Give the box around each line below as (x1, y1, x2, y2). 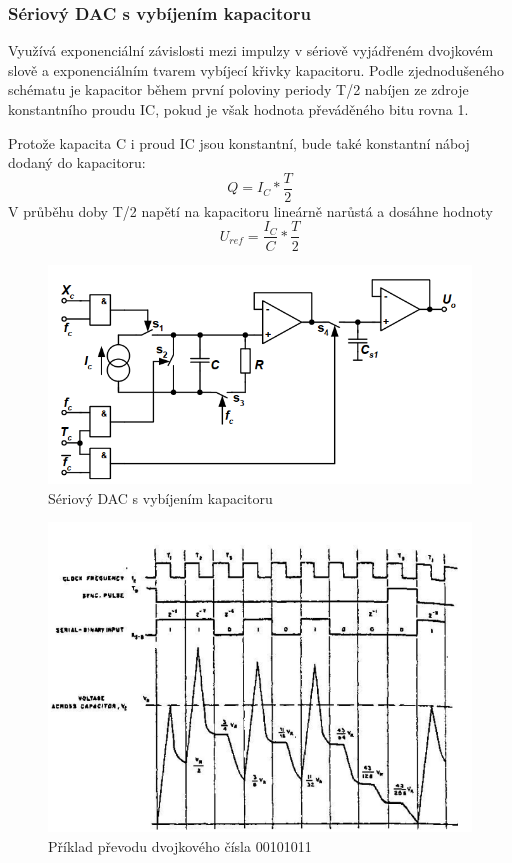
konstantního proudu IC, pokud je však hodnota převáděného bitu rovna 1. (8, 99, 469, 119)
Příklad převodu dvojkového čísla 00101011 (48, 836, 312, 857)
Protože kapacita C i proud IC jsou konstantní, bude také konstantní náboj (8, 132, 470, 153)
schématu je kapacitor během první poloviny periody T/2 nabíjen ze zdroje (8, 79, 469, 100)
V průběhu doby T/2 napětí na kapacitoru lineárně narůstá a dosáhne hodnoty (8, 200, 493, 221)
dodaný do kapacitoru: (8, 152, 146, 173)
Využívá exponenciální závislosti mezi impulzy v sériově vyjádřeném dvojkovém (8, 40, 494, 61)
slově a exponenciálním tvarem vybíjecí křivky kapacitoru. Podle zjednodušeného (8, 59, 504, 80)
